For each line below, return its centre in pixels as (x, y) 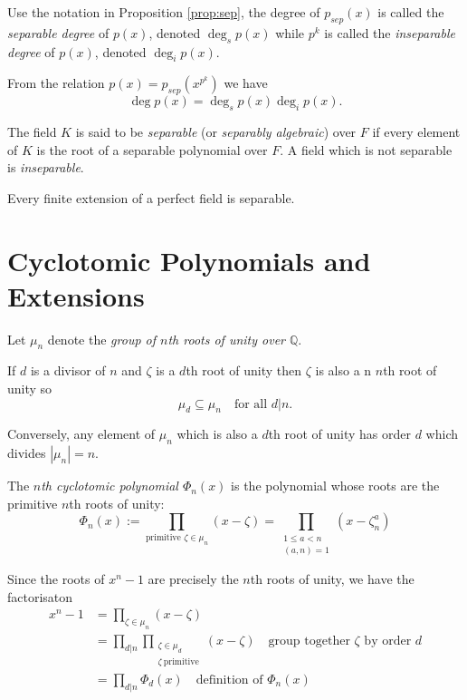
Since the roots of (56, 579)
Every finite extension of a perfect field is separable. (151, 197)
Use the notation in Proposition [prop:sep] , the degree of (164, 12)
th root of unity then (244, 370)
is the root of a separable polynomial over (152, 149)
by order (388, 642)
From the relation (56, 83)
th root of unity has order (339, 434)
